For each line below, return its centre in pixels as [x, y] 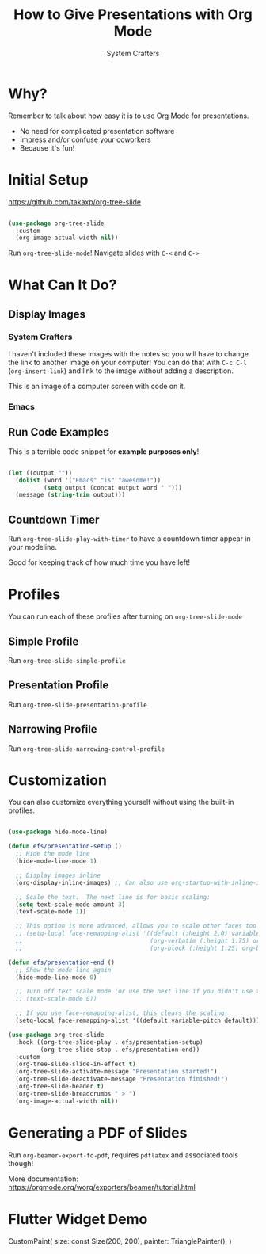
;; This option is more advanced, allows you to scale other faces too [136, 926]
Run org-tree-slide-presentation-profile [78, 704]
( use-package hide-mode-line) [58, 832]
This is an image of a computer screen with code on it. [97, 387]
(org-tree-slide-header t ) [60, 1087]
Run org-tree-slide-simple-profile [67, 660]
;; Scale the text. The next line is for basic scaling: [113, 897]
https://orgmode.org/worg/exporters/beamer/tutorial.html [102, 1187]
